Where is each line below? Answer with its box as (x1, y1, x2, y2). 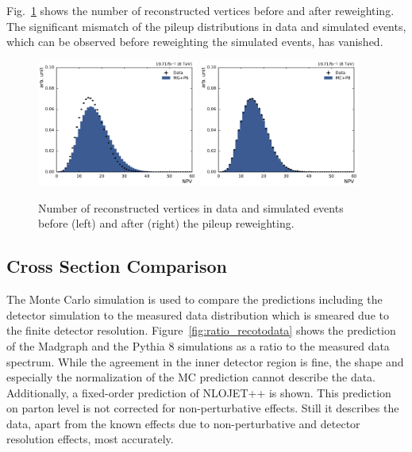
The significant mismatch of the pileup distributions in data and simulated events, (6, 17, 406, 34)
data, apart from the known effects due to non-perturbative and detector (6, 415, 360, 431)
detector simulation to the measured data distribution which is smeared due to (6, 306, 389, 323)
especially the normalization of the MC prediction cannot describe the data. (6, 369, 376, 385)
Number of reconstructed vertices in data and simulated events (38, 199, 344, 216)
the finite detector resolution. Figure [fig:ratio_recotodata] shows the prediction (6, 322, 396, 339)
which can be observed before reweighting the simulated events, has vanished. (6, 33, 383, 50)
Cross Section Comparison (6, 254, 227, 278)
